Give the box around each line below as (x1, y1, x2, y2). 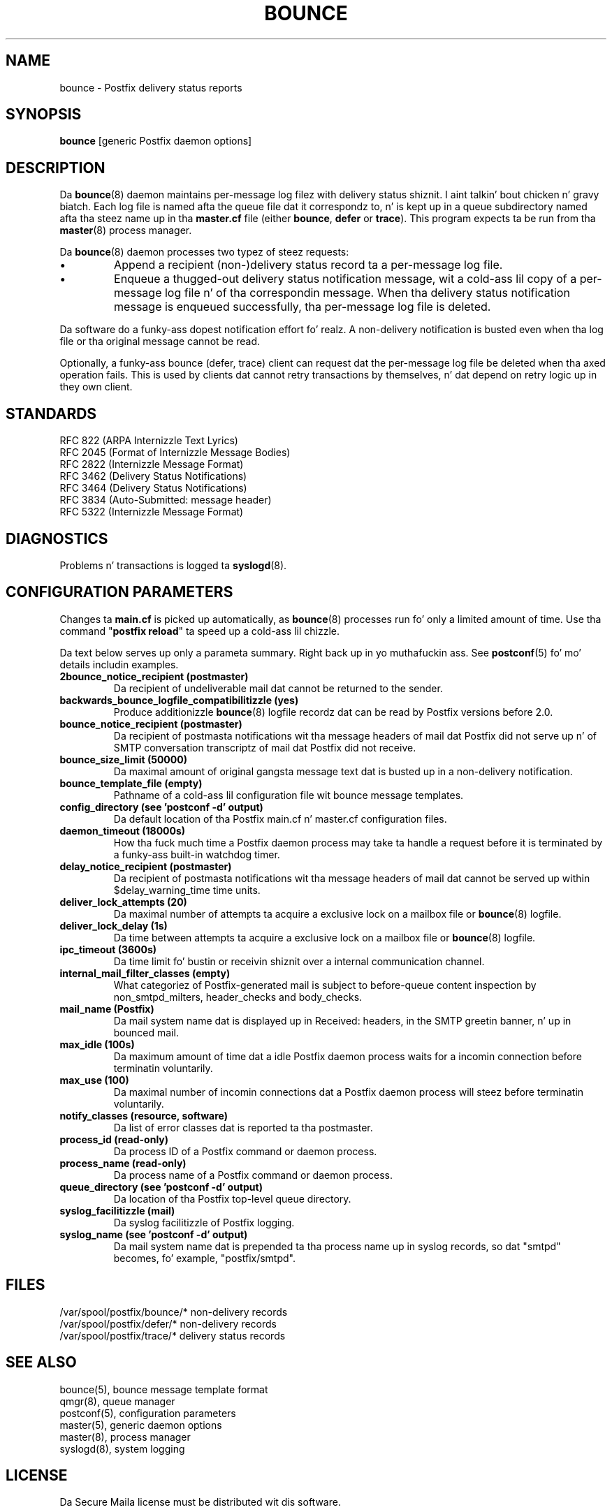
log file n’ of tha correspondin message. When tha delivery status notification (164, 286, 570, 300)
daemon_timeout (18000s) (59, 824, 186, 837)
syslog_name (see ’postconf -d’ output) (59, 1228, 248, 1240)
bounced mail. (113, 1026, 179, 1038)
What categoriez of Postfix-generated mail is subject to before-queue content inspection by (113, 978, 537, 991)
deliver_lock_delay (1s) (59, 919, 168, 932)
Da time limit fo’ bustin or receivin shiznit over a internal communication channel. (113, 955, 485, 967)
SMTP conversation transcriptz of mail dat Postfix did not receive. (113, 741, 416, 754)
